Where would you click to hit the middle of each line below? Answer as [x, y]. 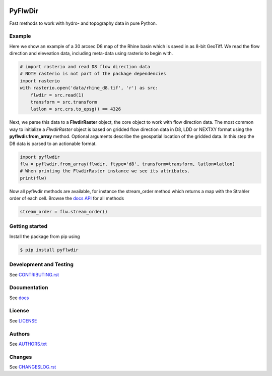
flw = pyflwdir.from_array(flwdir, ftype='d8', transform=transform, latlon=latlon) [127, 164]
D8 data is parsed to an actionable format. [53, 144]
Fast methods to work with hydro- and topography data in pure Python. [83, 23]
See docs [19, 298]
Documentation [29, 288]
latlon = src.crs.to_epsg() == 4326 [76, 109]
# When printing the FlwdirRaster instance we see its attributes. [105, 171]
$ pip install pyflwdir [49, 250]
